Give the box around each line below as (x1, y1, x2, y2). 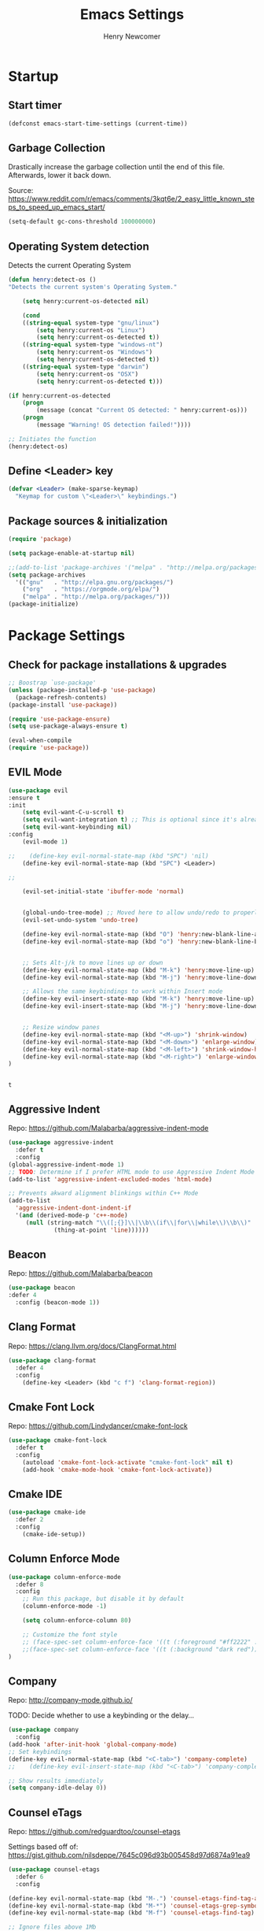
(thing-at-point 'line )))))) (53, 1226, 149, 1234)
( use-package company (8, 1726, 79, 1734)
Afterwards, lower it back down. (8, 171, 112, 180)
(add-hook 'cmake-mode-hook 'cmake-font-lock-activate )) (22, 1466, 213, 1473)
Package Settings (8, 627, 126, 645)
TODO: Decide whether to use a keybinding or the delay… (8, 1710, 195, 1720)
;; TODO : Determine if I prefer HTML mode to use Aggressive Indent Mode (8, 1168, 255, 1176)
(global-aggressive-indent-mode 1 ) (8, 1160, 125, 1169)
